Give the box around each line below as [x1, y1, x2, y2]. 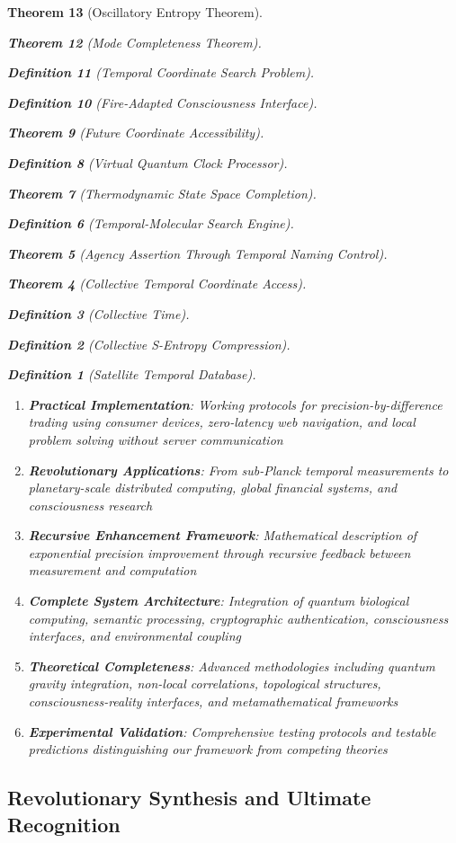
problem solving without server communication [28, 430, 283, 448]
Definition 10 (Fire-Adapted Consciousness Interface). [7, 93, 317, 111]
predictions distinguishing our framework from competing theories [28, 740, 388, 759]
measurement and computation [28, 561, 197, 580]
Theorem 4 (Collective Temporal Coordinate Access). [7, 274, 307, 293]
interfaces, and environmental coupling [28, 626, 241, 645]
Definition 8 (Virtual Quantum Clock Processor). [7, 153, 288, 172]
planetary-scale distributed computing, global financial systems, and [28, 478, 398, 497]
